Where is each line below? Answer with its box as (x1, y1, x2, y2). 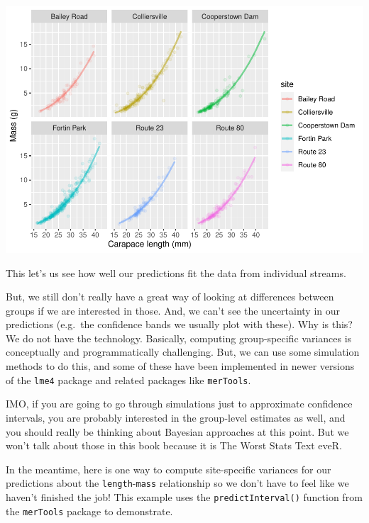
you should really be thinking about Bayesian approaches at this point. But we (6, 424, 349, 439)
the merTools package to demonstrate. (6, 503, 173, 518)
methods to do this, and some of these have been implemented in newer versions (6, 359, 355, 373)
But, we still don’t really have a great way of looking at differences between (6, 289, 334, 304)
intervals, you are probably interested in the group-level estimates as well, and (6, 410, 346, 424)
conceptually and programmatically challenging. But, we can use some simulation (6, 344, 360, 359)
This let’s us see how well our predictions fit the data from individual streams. (6, 265, 346, 280)
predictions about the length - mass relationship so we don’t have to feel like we (6, 476, 349, 490)
